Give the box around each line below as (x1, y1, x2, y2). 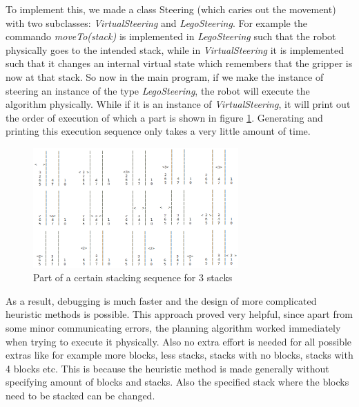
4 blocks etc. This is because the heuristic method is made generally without (6, 361, 329, 375)
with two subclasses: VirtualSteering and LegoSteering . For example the (6, 15, 307, 30)
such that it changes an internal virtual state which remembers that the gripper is (6, 56, 353, 70)
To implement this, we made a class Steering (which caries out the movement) (6, 2, 336, 16)
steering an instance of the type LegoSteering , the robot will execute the (6, 83, 310, 97)
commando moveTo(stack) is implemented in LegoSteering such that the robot (6, 29, 336, 44)
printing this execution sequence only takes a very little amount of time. (6, 124, 311, 138)
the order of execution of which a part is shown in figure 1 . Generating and (6, 110, 323, 124)
